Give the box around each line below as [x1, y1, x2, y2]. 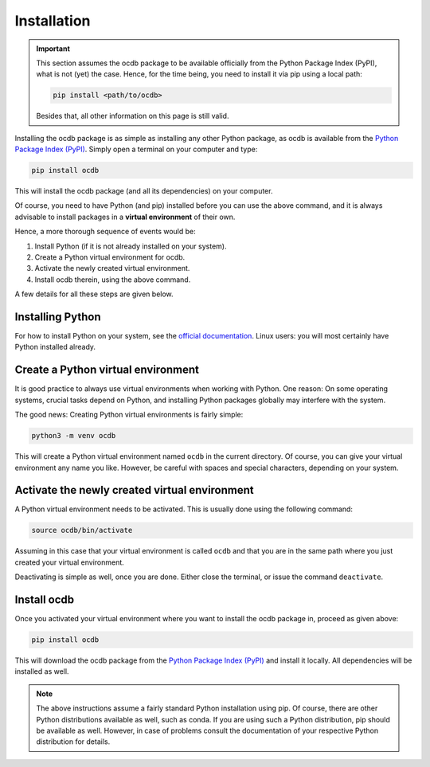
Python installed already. [14, 342, 96, 352]
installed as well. [14, 667, 69, 676]
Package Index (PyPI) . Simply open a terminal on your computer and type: [14, 144, 258, 155]
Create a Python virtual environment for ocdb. [34, 252, 186, 262]
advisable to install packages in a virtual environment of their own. [14, 212, 236, 221]
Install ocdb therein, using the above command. [34, 275, 191, 284]
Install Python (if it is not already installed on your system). [34, 241, 227, 251]
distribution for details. [36, 737, 111, 746]
